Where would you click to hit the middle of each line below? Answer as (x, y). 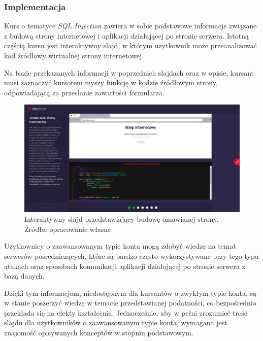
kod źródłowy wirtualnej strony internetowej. (74, 55)
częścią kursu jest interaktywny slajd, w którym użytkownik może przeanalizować (130, 45)
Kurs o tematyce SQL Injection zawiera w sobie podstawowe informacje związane (130, 26)
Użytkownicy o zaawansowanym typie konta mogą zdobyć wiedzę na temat (120, 246)
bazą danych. (24, 276)
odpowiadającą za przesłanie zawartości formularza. (84, 92)
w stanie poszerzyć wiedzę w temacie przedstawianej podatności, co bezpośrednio (130, 303)
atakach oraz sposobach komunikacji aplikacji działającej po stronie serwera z (125, 266)
